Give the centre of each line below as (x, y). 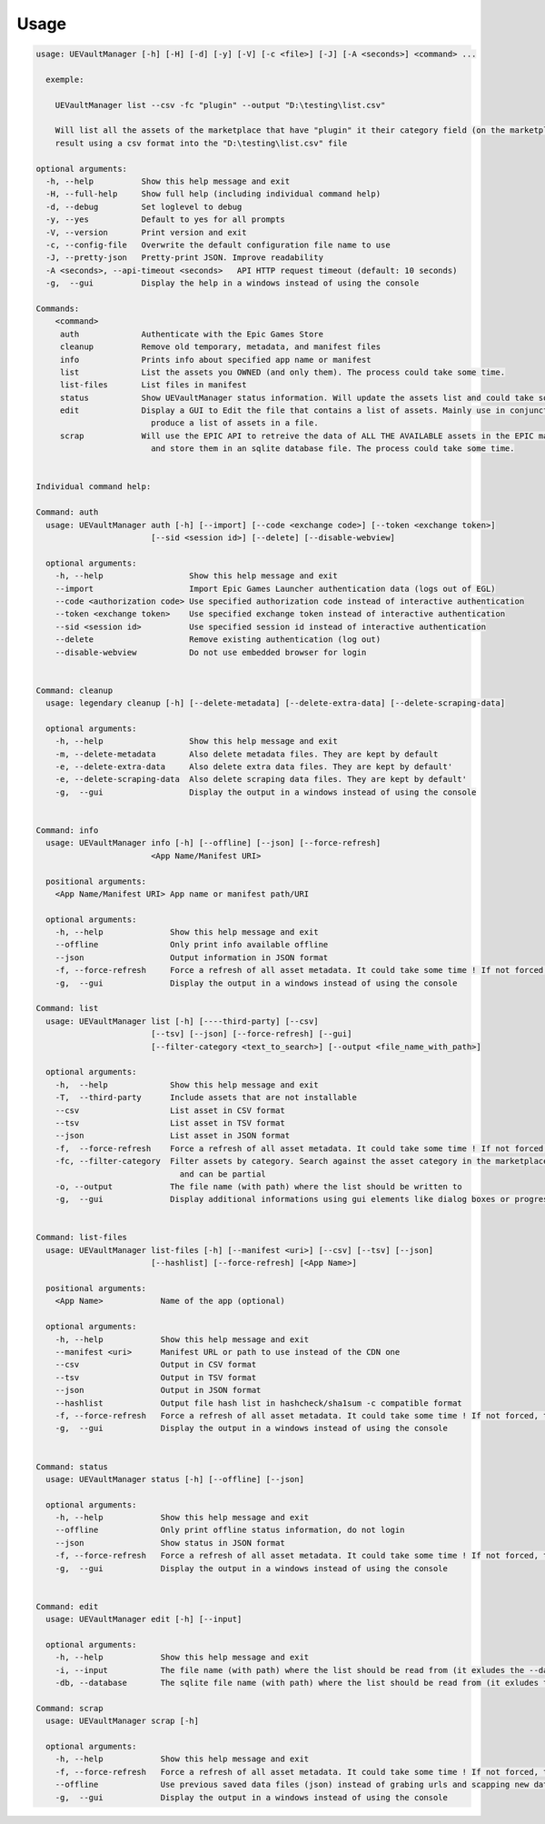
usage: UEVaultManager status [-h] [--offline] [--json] (175, 1479)
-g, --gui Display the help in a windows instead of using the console (233, 283)
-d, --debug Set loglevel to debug (144, 206)
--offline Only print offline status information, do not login (230, 1530)
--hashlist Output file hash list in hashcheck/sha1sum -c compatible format (258, 1403)
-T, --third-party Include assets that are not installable (206, 1097)
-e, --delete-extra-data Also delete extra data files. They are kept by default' (254, 767)
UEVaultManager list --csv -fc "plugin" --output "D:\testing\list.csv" (220, 105)
